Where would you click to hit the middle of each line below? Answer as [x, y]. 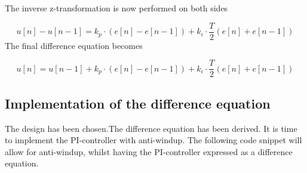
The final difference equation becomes [74, 45]
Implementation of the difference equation [138, 103]
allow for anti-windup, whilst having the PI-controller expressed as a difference [149, 151]
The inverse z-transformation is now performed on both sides [116, 8]
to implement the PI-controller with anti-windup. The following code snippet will [153, 140]
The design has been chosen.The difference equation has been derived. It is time [151, 128]
